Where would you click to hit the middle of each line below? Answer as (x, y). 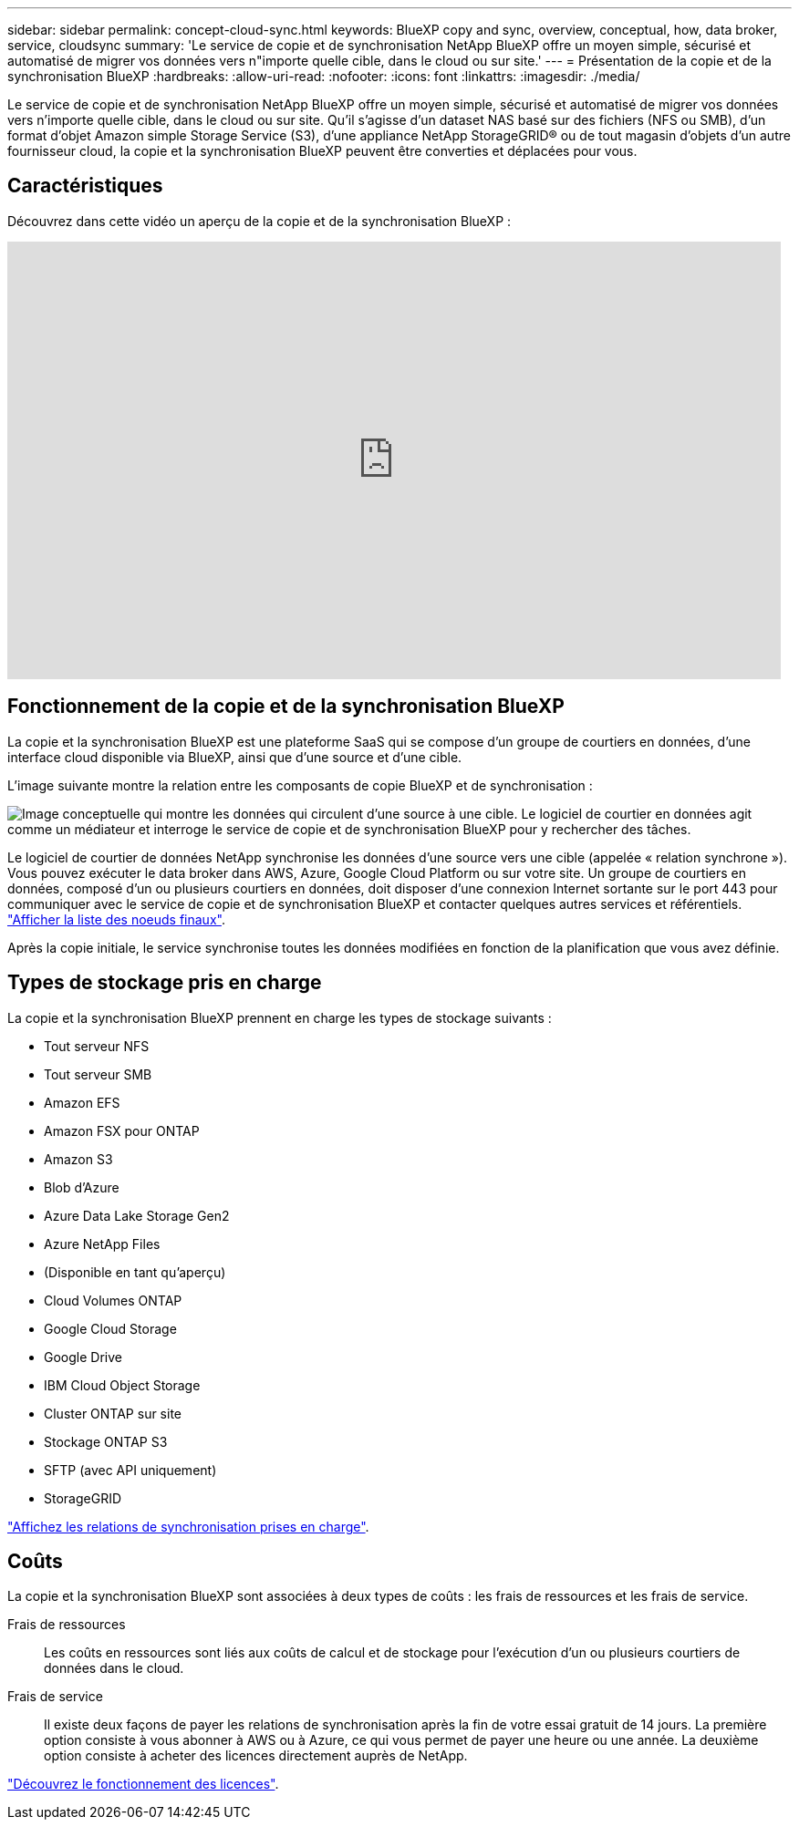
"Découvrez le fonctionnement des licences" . (143, 1784)
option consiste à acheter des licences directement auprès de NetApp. (256, 1756)
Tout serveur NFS (97, 1046)
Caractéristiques (85, 186)
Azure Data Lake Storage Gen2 (137, 1215)
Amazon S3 (78, 1159)
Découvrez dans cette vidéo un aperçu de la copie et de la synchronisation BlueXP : (259, 221)
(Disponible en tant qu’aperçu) (135, 1272)
